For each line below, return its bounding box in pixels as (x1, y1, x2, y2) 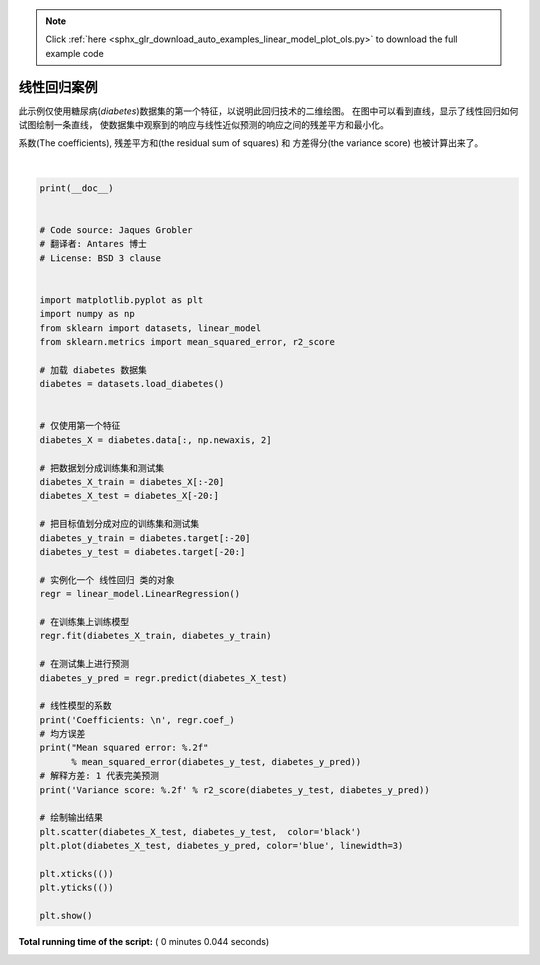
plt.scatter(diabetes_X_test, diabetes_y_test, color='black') (39, 826, 362, 837)
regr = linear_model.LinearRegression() (39, 588, 240, 600)
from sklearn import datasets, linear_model (39, 322, 262, 334)
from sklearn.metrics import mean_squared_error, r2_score (39, 336, 335, 348)
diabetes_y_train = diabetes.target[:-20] (39, 532, 251, 544)
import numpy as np (39, 308, 135, 320)
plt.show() (39, 910, 93, 922)
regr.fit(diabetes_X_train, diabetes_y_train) (39, 630, 272, 642)
